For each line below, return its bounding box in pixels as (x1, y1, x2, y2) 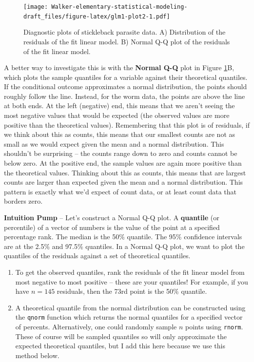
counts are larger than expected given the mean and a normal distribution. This (4, 177, 243, 187)
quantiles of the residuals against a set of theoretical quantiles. (4, 250, 191, 261)
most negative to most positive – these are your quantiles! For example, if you (15, 276, 248, 286)
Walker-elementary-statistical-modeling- (51, 3, 188, 10)
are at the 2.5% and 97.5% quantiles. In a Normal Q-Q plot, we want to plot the (4, 241, 245, 251)
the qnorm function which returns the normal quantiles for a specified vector (15, 312, 243, 322)
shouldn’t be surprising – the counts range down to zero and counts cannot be (4, 148, 237, 158)
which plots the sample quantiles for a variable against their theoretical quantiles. (4, 72, 248, 82)
